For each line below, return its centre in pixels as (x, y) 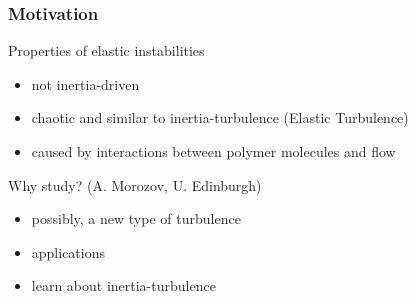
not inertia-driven (85, 83)
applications (68, 251)
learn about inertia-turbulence (123, 285)
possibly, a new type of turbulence (136, 218)
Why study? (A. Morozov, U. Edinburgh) (135, 184)
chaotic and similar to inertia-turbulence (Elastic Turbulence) (220, 117)
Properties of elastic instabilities (106, 50)
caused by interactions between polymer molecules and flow (213, 151)
